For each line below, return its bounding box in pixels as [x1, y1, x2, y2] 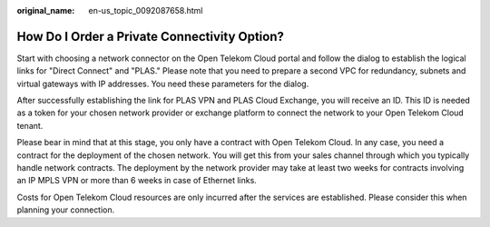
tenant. [16, 120, 44, 131]
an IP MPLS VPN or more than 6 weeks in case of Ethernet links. [16, 175, 258, 186]
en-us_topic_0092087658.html [88, 5, 203, 15]
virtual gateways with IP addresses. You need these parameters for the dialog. [16, 78, 309, 89]
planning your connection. [16, 204, 115, 215]
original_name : [16, 5, 75, 15]
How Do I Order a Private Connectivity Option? [16, 28, 285, 44]
